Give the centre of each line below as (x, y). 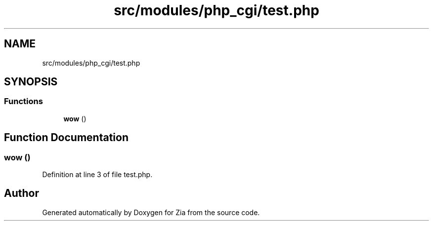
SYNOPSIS (31, 82)
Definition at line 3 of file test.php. (97, 175)
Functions (23, 101)
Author (22, 193)
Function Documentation (66, 138)
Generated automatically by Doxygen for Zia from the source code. (151, 212)
